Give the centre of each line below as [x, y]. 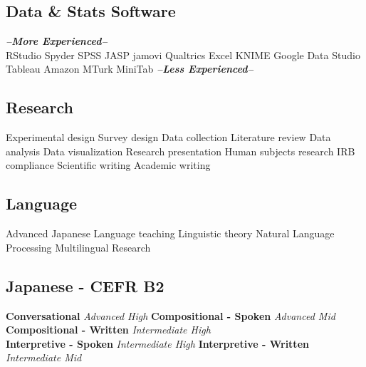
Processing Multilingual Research [78, 247]
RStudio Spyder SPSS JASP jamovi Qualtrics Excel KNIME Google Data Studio [183, 55]
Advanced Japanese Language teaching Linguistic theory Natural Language [170, 233]
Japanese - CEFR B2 [85, 285]
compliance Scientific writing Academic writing [108, 165]
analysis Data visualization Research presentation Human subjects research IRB [181, 151]
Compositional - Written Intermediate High [108, 330]
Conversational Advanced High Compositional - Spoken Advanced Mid [171, 315]
